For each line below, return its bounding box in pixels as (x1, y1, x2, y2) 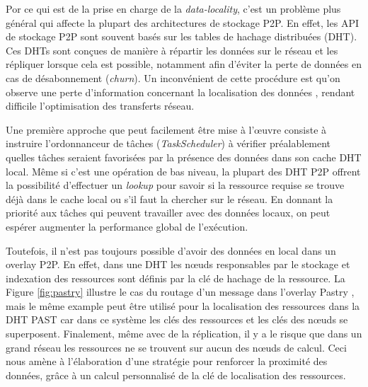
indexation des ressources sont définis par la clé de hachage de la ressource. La (6, 270, 345, 285)
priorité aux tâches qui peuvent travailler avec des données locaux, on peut (6, 205, 330, 220)
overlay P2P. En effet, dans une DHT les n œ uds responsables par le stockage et (6, 257, 350, 272)
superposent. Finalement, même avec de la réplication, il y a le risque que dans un (6, 326, 362, 341)
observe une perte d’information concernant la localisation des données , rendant (6, 84, 355, 99)
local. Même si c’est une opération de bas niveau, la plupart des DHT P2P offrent (6, 163, 361, 178)
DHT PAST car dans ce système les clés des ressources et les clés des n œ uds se (6, 312, 348, 327)
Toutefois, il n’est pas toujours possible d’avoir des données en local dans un (6, 243, 336, 258)
